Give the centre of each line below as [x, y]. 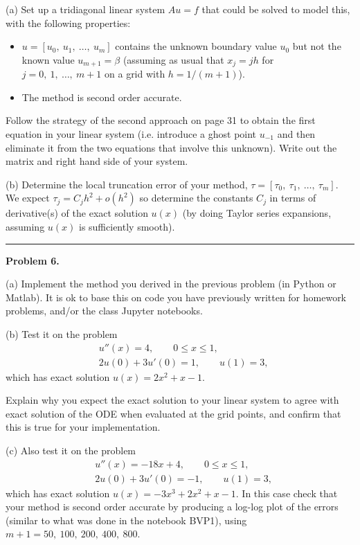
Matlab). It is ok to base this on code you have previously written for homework [176, 297]
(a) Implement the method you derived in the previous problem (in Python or [171, 284]
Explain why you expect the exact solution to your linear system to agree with [172, 400]
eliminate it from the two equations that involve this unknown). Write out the [171, 147]
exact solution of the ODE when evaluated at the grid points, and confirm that [173, 413]
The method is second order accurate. [102, 97]
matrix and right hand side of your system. [97, 161]
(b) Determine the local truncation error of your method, [127, 184]
